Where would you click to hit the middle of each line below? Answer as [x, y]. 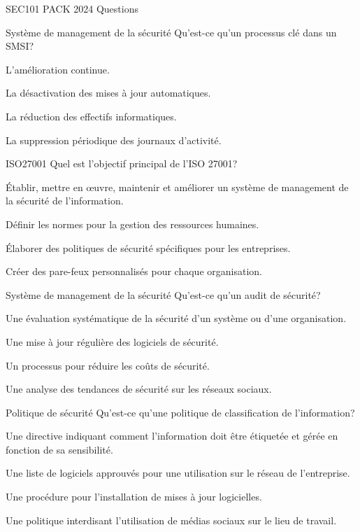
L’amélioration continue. [58, 69]
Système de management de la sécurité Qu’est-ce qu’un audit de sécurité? [163, 294]
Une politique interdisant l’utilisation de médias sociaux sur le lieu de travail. [171, 520]
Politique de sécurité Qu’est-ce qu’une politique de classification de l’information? [180, 412]
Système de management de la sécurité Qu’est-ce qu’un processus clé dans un [171, 32]
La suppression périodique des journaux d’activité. [114, 140]
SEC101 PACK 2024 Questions [72, 8]
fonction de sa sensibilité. [59, 449]
